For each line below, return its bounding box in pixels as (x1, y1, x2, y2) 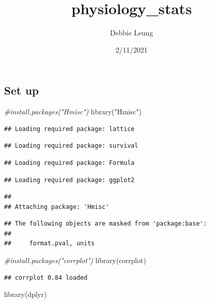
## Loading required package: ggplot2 (4, 176, 135, 184)
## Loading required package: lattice (4, 125, 135, 133)
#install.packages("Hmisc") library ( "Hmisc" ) (4, 106, 142, 117)
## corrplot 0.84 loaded (4, 274, 88, 281)
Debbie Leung (110, 27, 153, 38)
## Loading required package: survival (4, 142, 138, 150)
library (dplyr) (4, 289, 47, 299)
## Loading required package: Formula (4, 159, 135, 166)
